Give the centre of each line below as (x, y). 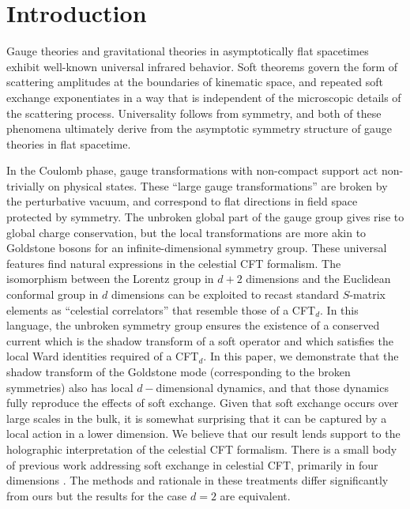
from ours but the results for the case (97, 495)
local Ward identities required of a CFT (103, 356)
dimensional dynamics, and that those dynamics (272, 387)
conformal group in (53, 294)
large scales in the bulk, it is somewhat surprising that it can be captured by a (197, 418)
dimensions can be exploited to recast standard (225, 294)
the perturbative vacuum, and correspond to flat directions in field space (182, 201)
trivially (26, 185)
